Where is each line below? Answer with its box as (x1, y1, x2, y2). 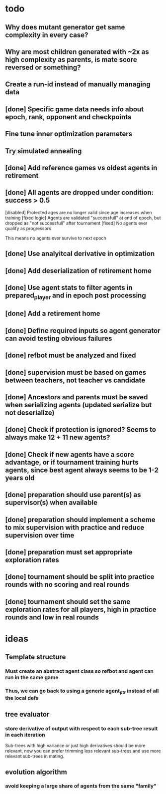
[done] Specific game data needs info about (5, 105, 144, 113)
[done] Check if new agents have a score (5, 450, 134, 459)
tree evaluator (5, 710, 50, 719)
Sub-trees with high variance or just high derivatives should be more (5, 743, 146, 749)
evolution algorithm (5, 768, 67, 776)
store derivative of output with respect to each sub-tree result (5, 725, 158, 732)
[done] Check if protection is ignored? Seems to (5, 425, 157, 434)
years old (5, 474, 35, 482)
